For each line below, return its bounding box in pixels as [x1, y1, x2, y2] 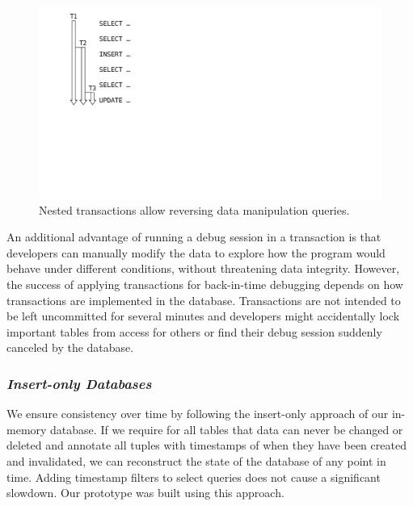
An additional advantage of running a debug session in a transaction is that [6, 228, 381, 245]
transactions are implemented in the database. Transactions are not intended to [6, 291, 401, 308]
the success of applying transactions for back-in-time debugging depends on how [6, 276, 403, 293]
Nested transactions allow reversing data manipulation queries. [39, 201, 350, 218]
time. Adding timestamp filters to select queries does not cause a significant [6, 468, 381, 485]
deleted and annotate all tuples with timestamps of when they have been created [6, 437, 407, 454]
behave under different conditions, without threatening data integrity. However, [6, 260, 400, 277]
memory [6, 420, 47, 437]
